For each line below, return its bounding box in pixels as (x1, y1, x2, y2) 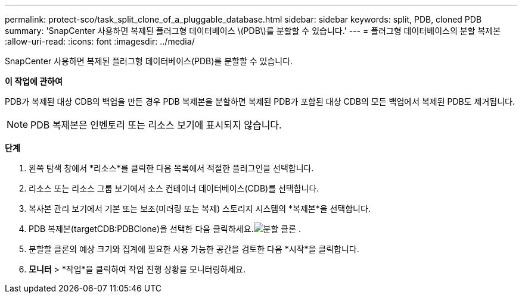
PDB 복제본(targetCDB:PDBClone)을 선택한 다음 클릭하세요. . (29, 224, 302, 234)
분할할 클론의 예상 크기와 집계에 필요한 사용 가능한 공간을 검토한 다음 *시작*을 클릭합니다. (29, 244, 359, 254)
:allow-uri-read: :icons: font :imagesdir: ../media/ (5, 36, 195, 46)
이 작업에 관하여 (5, 76, 63, 86)
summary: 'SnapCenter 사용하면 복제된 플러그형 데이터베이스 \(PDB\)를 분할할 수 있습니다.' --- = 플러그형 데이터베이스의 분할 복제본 (5, 26, 501, 36)
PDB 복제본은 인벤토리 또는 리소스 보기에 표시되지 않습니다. (30, 119, 282, 131)
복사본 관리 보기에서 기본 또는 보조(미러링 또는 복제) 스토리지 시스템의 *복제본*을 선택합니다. (29, 203, 371, 214)
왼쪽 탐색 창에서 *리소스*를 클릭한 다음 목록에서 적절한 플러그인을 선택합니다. (29, 163, 314, 173)
